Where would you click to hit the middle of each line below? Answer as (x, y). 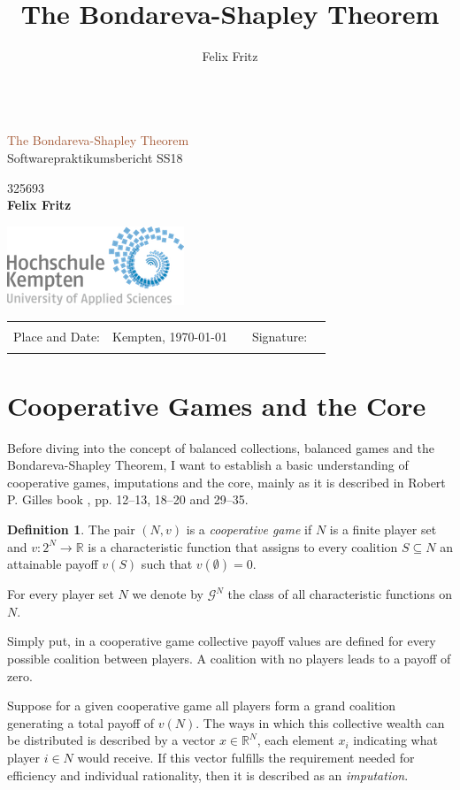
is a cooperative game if (249, 529)
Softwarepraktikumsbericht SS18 (95, 157)
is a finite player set (383, 529)
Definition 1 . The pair (71, 529)
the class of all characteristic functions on (340, 594)
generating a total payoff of (81, 722)
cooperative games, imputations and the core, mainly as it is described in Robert (226, 482)
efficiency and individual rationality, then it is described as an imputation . (208, 775)
